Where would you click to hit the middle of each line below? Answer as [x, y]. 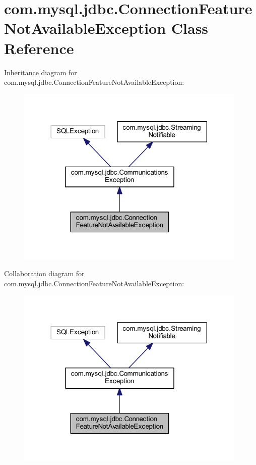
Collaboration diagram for [44, 273]
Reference [39, 48]
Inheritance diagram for [41, 72]
